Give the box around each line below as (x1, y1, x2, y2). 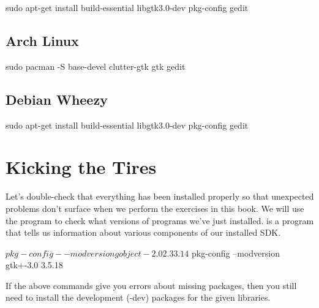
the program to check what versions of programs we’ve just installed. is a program (6, 214, 314, 227)
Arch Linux (6, 31, 79, 50)
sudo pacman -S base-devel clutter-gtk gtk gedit (6, 59, 186, 72)
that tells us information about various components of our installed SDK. (6, 226, 281, 239)
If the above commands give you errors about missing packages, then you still (6, 279, 297, 291)
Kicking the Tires (6, 154, 157, 179)
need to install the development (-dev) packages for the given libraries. (6, 291, 271, 304)
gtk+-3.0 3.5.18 (6, 258, 63, 271)
